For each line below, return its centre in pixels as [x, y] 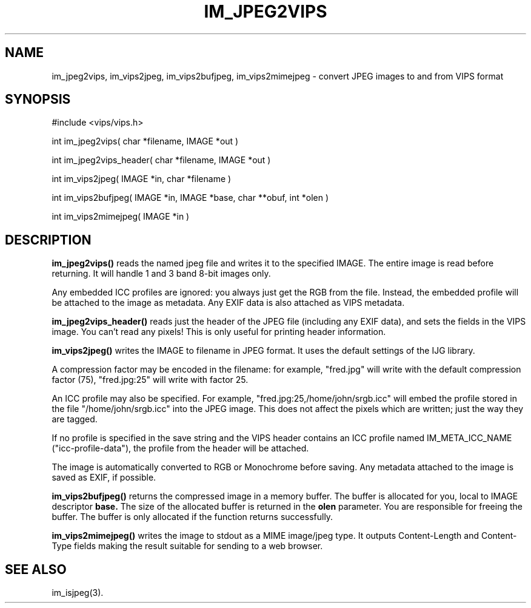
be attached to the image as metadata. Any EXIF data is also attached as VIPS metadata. [228, 303]
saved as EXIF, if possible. [104, 478]
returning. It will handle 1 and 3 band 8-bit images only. [161, 274]
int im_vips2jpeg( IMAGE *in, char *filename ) [142, 179]
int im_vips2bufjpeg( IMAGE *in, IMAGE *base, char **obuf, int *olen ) [190, 198]
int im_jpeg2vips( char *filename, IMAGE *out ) [145, 141]
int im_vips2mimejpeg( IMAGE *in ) [121, 217]
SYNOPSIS [38, 100]
